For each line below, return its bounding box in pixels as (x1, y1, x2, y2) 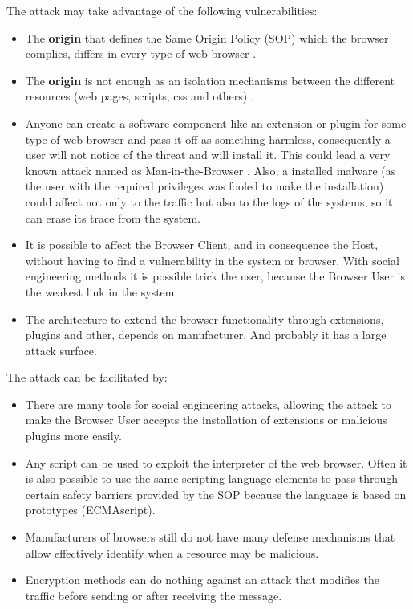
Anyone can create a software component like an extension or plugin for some (25, 114, 407, 131)
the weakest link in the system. (25, 283, 178, 300)
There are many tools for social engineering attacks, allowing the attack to (25, 395, 391, 412)
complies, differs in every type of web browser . (25, 45, 257, 62)
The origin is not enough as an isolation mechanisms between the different (25, 72, 395, 88)
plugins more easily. (25, 427, 122, 444)
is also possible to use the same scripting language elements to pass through (25, 470, 399, 487)
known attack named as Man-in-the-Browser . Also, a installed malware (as (25, 161, 396, 178)
